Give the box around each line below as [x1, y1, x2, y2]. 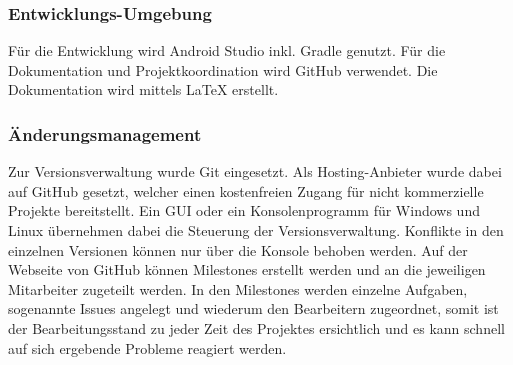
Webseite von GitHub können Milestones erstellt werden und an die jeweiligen [8, 259, 486, 280]
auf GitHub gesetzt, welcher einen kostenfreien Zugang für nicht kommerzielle [8, 180, 484, 201]
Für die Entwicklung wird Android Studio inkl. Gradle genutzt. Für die [8, 40, 446, 61]
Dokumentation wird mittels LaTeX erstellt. [8, 79, 279, 100]
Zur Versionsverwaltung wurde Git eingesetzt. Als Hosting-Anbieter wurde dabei [8, 161, 502, 182]
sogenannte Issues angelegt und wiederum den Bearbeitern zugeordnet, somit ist [8, 298, 499, 319]
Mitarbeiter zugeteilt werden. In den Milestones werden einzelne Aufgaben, [8, 278, 468, 299]
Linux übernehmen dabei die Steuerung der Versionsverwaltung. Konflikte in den [8, 220, 504, 240]
